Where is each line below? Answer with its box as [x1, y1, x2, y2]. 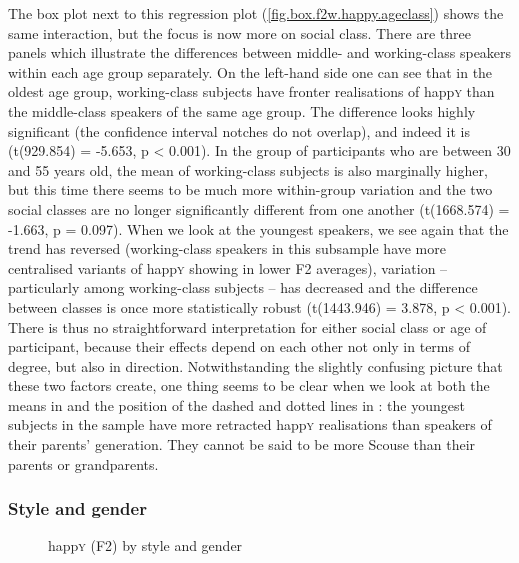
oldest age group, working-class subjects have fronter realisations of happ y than [8, 81, 495, 102]
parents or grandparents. [8, 453, 159, 474]
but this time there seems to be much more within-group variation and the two [8, 179, 493, 200]
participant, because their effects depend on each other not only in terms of [8, 336, 470, 357]
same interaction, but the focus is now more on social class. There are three [8, 22, 471, 43]
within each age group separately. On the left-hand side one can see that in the [8, 61, 493, 82]
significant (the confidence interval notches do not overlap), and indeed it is [8, 120, 470, 141]
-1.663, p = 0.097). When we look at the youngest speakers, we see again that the [8, 218, 509, 239]
